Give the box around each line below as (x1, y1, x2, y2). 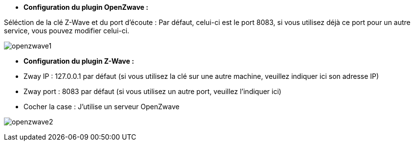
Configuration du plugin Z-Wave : (23, 57, 134, 65)
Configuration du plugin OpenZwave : (23, 3, 148, 11)
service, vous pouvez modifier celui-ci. (4, 26, 130, 35)
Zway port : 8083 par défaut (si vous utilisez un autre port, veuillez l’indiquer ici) (23, 87, 281, 96)
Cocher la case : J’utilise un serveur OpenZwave (23, 102, 180, 111)
